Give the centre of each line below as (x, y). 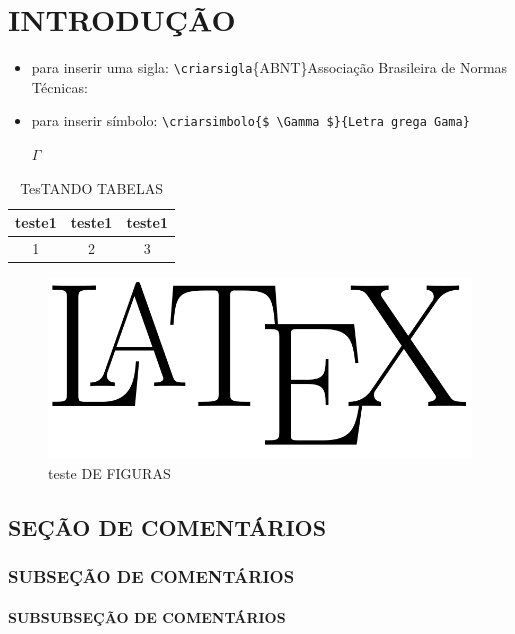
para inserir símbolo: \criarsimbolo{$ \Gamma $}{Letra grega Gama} (250, 120)
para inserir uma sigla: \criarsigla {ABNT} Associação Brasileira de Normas (269, 67)
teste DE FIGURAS (109, 473)
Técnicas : (59, 86)
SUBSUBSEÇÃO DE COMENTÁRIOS (147, 616)
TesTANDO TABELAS (91, 187)
